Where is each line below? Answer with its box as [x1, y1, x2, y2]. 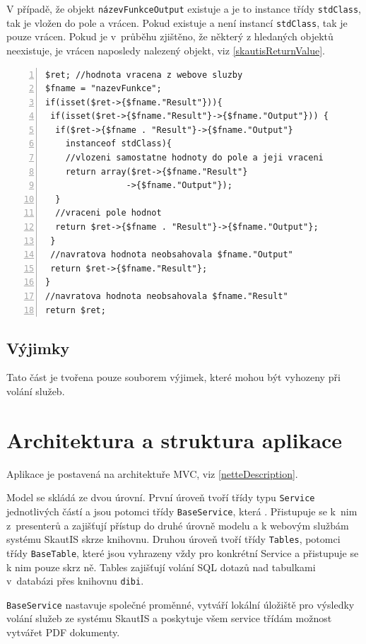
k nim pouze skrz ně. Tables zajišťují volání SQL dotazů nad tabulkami [6, 559, 316, 574]
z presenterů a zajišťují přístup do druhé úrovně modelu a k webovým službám [6, 517, 349, 532]
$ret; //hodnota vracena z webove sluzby [45, 69, 243, 80]
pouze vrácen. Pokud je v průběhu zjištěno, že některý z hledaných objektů [6, 29, 333, 44]
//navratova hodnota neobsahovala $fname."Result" [45, 291, 288, 301]
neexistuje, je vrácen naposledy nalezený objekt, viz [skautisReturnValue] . [6, 42, 325, 57]
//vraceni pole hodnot [55, 208, 162, 218]
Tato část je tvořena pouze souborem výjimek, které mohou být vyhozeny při [6, 370, 341, 385]
